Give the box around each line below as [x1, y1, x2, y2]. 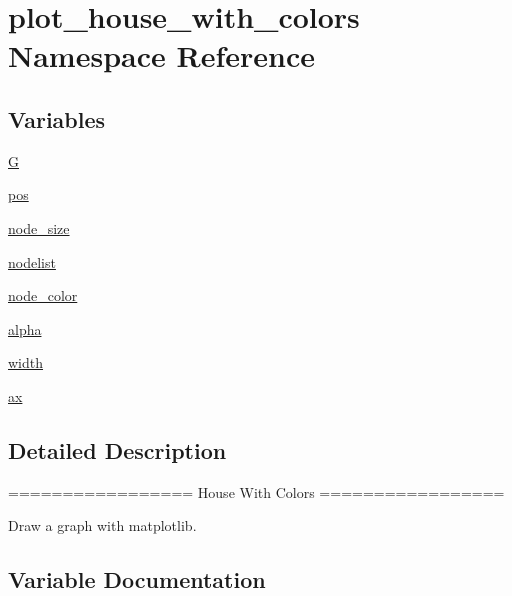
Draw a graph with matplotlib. [8, 515, 197, 536]
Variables [8, 103, 106, 134]
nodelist [8, 251, 56, 272]
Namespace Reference [8, 35, 315, 76]
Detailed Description [8, 434, 227, 465]
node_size [8, 217, 70, 238]
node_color [8, 285, 78, 306]
